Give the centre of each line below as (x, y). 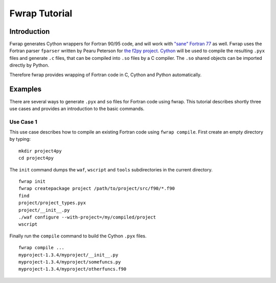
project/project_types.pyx (52, 203)
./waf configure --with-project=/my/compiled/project (87, 217)
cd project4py (36, 158)
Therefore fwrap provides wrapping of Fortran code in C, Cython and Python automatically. (106, 75)
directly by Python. (29, 65)
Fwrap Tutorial (41, 13)
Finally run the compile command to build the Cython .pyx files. (78, 236)
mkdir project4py (40, 151)
